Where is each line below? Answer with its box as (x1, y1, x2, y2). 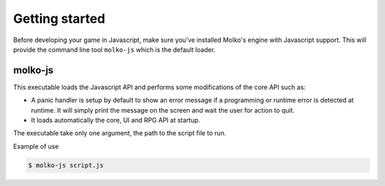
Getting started (13, 11, 106, 26)
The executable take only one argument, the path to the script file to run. (13, 129, 227, 138)
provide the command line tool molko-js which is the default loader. (13, 45, 216, 53)
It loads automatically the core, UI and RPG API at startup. (31, 116, 201, 125)
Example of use (13, 142, 59, 150)
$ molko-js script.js (28, 161, 104, 169)
